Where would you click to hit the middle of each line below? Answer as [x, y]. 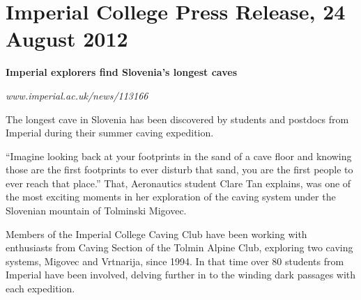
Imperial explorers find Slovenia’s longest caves [121, 72]
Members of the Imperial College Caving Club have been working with [156, 234]
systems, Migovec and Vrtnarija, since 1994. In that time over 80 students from [175, 261]
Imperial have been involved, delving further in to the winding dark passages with [181, 275]
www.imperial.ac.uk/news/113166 [77, 95]
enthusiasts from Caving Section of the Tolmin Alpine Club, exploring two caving [179, 247]
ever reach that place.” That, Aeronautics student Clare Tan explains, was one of [178, 183]
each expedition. [40, 289]
